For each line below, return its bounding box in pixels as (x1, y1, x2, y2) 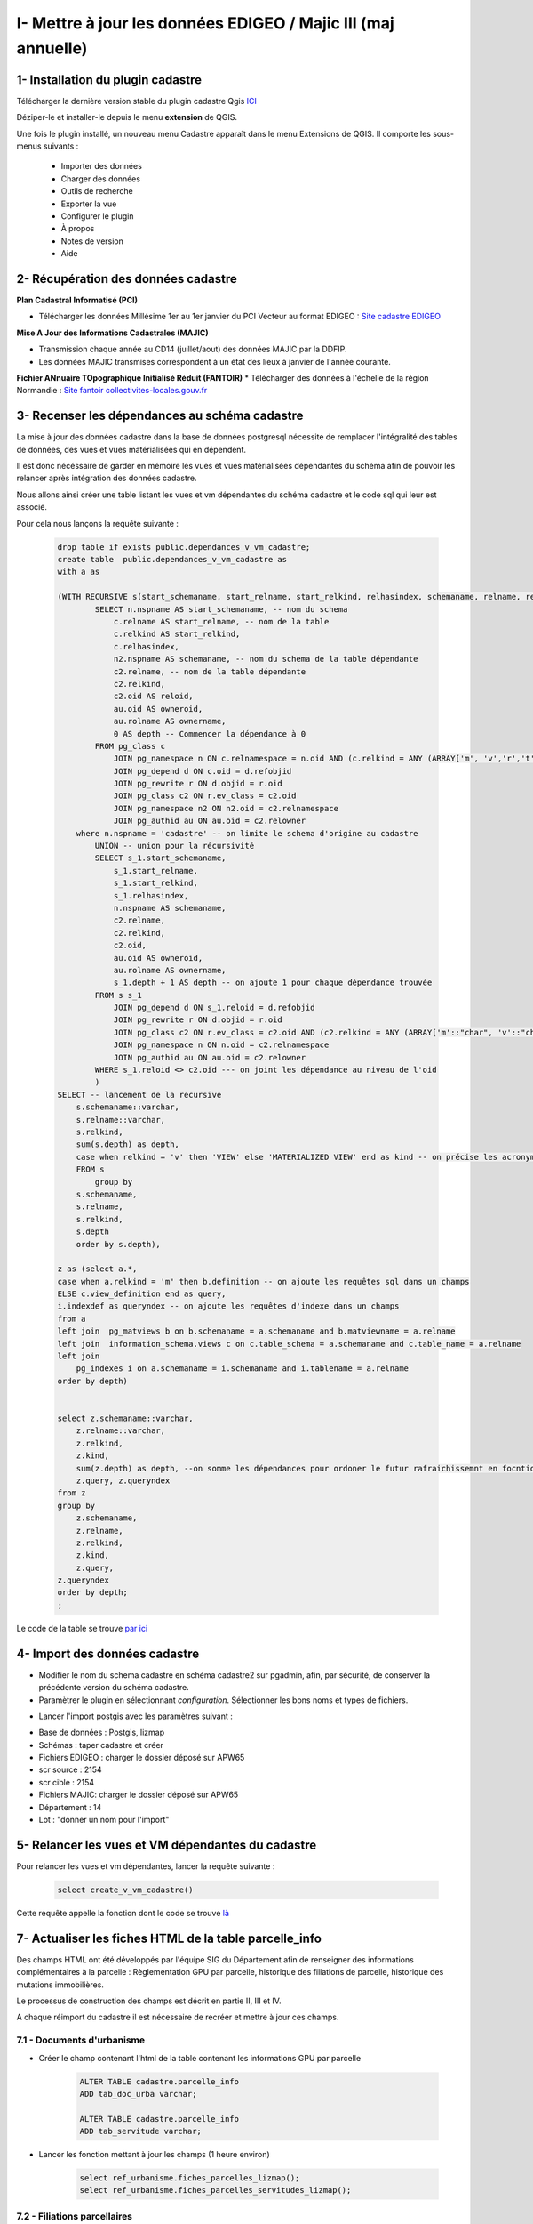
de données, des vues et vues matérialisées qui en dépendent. (16, 444, 246, 455)
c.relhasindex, (113, 641, 179, 651)
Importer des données (60, 161, 142, 172)
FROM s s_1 (94, 990, 142, 1000)
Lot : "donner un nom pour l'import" (38, 1815, 170, 1825)
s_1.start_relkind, (113, 878, 199, 889)
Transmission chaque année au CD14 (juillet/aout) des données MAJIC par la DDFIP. (38, 343, 347, 355)
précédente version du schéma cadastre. (38, 1682, 190, 1693)
